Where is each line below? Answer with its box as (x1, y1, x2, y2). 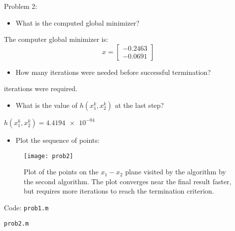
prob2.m (4, 220, 29, 227)
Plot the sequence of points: (15, 134, 100, 145)
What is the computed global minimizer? (15, 17, 140, 28)
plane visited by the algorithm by (125, 166, 226, 177)
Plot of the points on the (24, 166, 99, 177)
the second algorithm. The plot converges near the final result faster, (24, 176, 232, 186)
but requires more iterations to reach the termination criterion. (24, 186, 214, 196)
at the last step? (115, 99, 164, 110)
